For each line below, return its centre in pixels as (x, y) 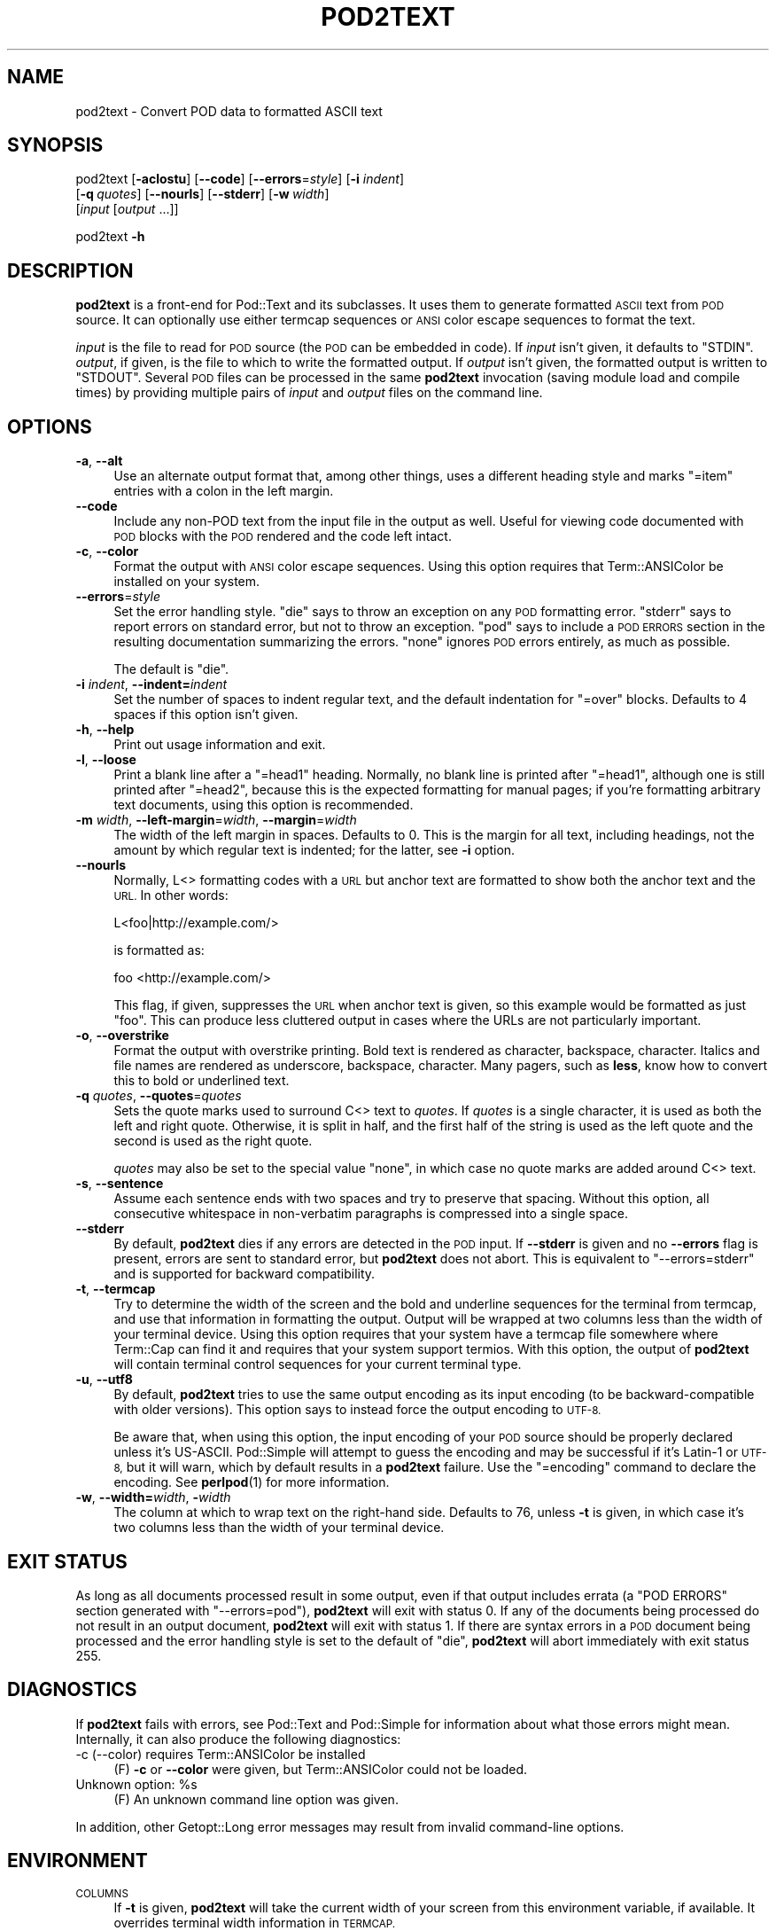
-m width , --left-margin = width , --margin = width (216, 820)
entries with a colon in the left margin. (224, 491)
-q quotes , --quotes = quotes (159, 1096)
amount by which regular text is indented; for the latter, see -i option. (314, 850)
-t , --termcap (116, 1289)
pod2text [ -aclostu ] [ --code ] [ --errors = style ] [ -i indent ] (240, 179)
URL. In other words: (171, 895)
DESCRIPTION (70, 270)
